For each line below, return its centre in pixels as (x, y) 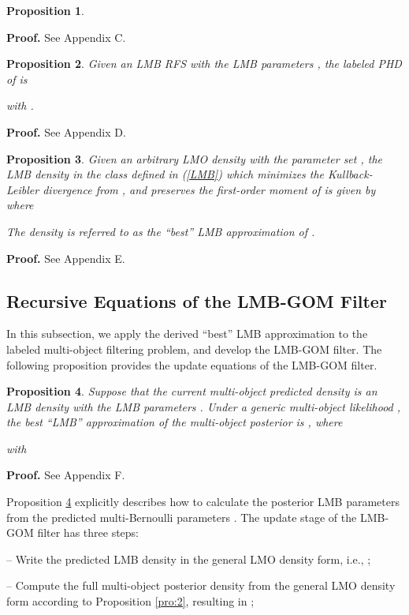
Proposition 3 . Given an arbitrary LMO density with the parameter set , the (195, 158)
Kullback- (350, 174)
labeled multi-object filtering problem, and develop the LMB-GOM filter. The (194, 349)
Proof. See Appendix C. (66, 37)
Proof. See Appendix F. (66, 475)
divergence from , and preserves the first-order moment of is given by (209, 189)
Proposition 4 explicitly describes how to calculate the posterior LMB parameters (203, 502)
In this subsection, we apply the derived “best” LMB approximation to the (187, 334)
